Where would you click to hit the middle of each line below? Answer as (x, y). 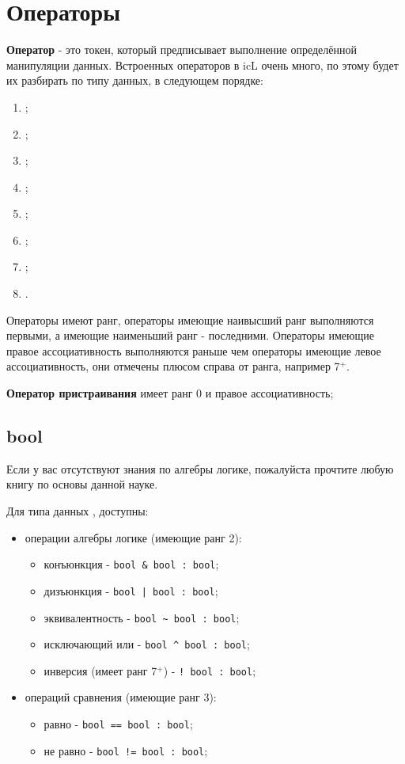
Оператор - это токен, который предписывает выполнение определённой (182, 49)
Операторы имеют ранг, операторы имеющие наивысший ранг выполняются (190, 319)
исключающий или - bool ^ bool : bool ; (147, 644)
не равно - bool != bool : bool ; (126, 750)
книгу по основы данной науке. (82, 484)
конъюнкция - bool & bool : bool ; (131, 564)
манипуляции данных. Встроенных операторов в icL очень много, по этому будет (202, 65)
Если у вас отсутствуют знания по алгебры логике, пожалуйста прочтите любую (200, 468)
